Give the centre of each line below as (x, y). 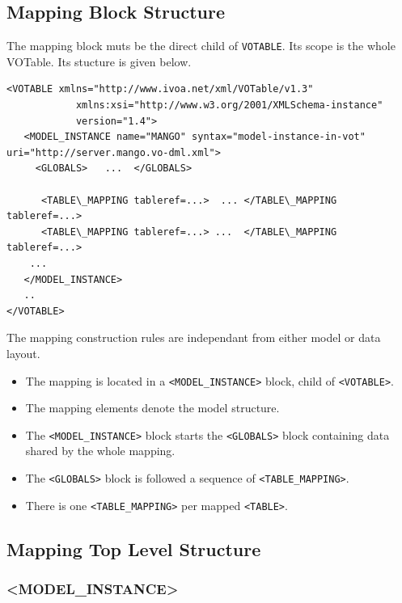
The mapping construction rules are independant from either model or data (194, 337)
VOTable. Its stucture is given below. (99, 61)
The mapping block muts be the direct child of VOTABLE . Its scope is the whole (201, 46)
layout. (23, 353)
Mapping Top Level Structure (134, 548)
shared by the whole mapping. (100, 451)
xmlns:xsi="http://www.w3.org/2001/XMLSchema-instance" (229, 105)
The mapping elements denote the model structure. (152, 408)
